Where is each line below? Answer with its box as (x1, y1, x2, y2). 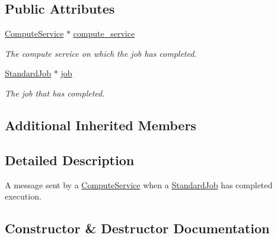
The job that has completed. (5, 86, 105, 99)
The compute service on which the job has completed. (5, 47, 197, 59)
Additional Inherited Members (5, 115, 196, 134)
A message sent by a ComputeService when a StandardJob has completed (5, 178, 273, 191)
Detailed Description (5, 150, 135, 169)
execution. (5, 190, 42, 202)
